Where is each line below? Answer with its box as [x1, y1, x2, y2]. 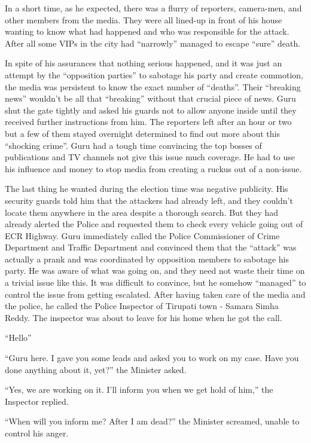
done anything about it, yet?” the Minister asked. [5, 363, 187, 375]
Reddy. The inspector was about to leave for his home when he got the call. [5, 311, 282, 323]
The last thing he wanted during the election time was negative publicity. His [5, 182, 288, 195]
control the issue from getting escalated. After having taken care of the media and [5, 288, 306, 300]
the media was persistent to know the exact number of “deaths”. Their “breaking [5, 80, 301, 93]
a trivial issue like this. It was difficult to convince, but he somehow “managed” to [5, 276, 306, 289]
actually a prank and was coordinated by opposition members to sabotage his [5, 252, 289, 265]
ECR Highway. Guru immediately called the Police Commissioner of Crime [5, 229, 280, 242]
